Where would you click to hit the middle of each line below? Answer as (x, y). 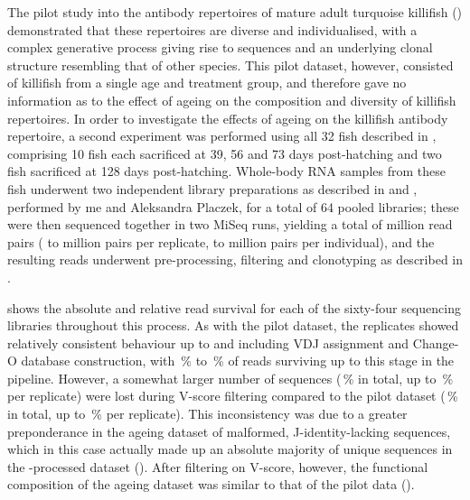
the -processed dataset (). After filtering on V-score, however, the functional (218, 466)
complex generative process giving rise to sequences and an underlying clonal (220, 47)
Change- (436, 343)
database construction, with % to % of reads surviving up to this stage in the (238, 361)
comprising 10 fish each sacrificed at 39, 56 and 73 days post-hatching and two (225, 153)
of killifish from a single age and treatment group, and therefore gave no (207, 83)
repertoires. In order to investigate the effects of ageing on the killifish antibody (228, 118)
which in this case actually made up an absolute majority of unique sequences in (230, 449)
